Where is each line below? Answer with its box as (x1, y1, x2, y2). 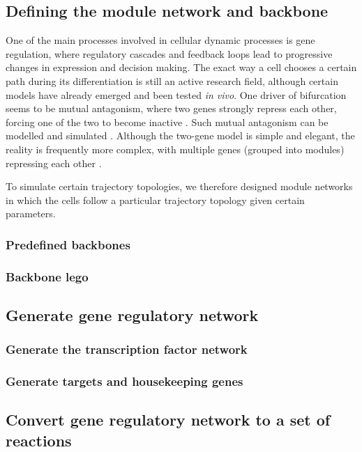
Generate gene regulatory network (6, 304, 259, 325)
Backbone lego (6, 267, 89, 285)
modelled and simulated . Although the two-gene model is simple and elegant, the (6, 128, 355, 143)
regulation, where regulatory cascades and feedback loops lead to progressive (6, 46, 333, 61)
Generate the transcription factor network (6, 341, 248, 358)
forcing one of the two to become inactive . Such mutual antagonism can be (6, 114, 329, 129)
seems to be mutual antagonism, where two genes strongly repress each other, (6, 101, 337, 116)
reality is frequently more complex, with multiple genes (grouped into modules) (6, 141, 345, 156)
